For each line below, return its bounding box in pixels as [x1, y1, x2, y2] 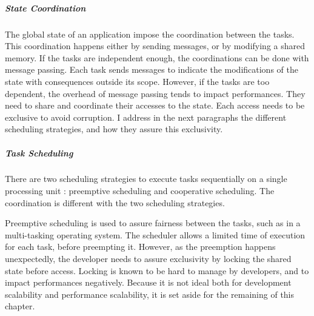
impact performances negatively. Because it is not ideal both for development [5, 276, 292, 289]
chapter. [5, 300, 35, 312]
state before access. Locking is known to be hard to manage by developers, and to [5, 264, 309, 277]
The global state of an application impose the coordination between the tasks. [5, 27, 295, 40]
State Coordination [5, 1, 86, 14]
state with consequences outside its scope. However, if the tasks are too [5, 75, 270, 87]
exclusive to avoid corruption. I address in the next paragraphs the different [5, 110, 287, 123]
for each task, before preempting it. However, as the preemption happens [5, 240, 276, 253]
